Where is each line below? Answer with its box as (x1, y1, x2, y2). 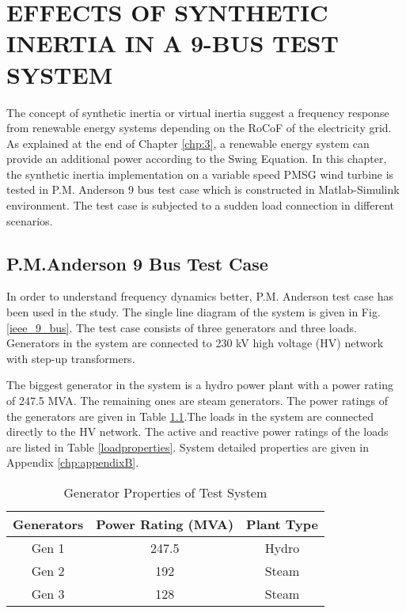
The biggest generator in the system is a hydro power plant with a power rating (6, 377, 393, 393)
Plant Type (246, 514, 318, 533)
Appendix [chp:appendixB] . (6, 454, 139, 471)
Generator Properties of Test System (63, 482, 268, 501)
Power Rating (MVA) (96, 514, 234, 533)
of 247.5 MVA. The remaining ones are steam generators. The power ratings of (6, 392, 388, 409)
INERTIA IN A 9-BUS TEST (6, 27, 339, 59)
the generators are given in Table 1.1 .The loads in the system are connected (6, 407, 374, 424)
